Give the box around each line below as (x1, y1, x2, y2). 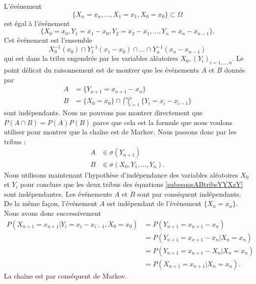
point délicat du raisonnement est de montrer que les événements (4, 65, 199, 75)
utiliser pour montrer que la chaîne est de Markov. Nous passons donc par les (4, 127, 236, 137)
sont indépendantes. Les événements (4, 188, 112, 199)
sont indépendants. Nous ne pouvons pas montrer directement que (4, 107, 203, 118)
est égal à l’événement (4, 18, 70, 28)
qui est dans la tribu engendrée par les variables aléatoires (4, 53, 179, 63)
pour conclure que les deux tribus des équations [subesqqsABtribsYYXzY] (20, 179, 243, 189)
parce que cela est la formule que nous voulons (93, 117, 232, 127)
